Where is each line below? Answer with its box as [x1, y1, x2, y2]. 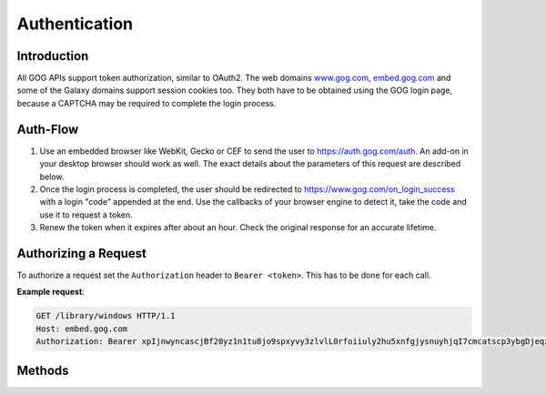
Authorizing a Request [16, 246, 147, 261]
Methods [16, 362, 69, 378]
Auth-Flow [16, 121, 79, 137]
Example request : [16, 287, 86, 298]
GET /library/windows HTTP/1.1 [35, 310, 177, 321]
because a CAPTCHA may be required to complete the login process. [16, 97, 277, 108]
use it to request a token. [39, 209, 134, 220]
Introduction [16, 48, 89, 64]
